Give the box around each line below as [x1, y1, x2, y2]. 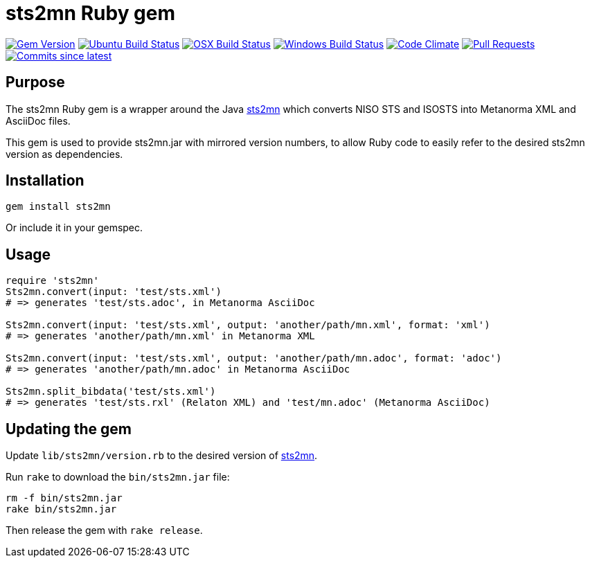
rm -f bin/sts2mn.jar [6, 492, 123, 504]
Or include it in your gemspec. [6, 222, 143, 234]
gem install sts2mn [6, 201, 111, 213]
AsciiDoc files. [6, 114, 71, 127]
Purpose [6, 73, 65, 91]
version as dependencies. [6, 148, 123, 160]
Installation [6, 172, 84, 190]
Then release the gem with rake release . [6, 524, 203, 537]
